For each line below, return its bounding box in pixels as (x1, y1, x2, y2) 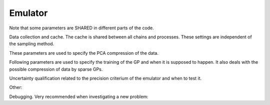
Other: (9, 85, 22, 91)
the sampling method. (9, 41, 54, 47)
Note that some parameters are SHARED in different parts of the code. (9, 25, 154, 31)
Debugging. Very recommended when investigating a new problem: (9, 94, 148, 100)
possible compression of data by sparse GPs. (9, 66, 103, 72)
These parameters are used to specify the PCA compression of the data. (9, 50, 159, 56)
